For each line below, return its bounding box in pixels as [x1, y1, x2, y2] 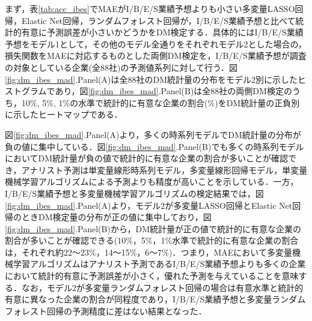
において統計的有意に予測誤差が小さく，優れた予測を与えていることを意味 [5, 269, 299, 282]
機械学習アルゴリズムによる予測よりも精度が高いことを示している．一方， [5, 175, 299, 188]
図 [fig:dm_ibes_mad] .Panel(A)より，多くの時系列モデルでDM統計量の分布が [5, 128, 301, 140]
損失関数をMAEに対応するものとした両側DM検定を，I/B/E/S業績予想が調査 [5, 49, 307, 62]
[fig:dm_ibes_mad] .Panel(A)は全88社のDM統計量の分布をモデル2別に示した [5, 73, 298, 85]
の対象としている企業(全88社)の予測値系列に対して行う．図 [5, 61, 237, 73]
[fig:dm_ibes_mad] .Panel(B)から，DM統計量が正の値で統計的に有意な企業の [5, 222, 301, 235]
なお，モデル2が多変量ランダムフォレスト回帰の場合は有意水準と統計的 [21, 281, 304, 293]
